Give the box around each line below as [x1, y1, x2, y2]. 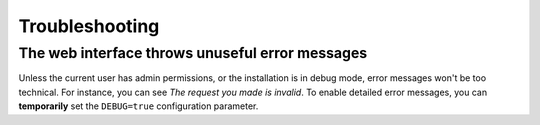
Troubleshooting [18, 15, 160, 37]
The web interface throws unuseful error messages [18, 44, 368, 62]
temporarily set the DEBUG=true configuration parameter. [18, 100, 259, 112]
